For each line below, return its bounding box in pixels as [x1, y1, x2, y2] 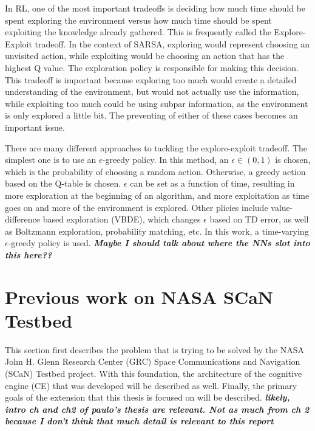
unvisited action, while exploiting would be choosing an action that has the [5, 49, 285, 62]
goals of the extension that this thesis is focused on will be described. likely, [5, 391, 290, 404]
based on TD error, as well [209, 213, 309, 226]
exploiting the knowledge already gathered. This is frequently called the [5, 26, 271, 38]
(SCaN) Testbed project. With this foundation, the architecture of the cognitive [5, 367, 302, 379]
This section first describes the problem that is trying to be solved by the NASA [5, 343, 305, 356]
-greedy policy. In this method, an [102, 153, 229, 166]
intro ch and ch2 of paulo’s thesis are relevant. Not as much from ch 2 [5, 402, 310, 415]
